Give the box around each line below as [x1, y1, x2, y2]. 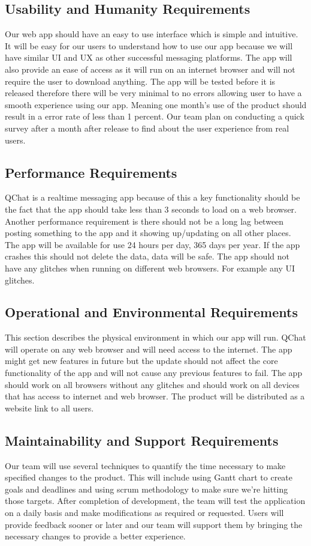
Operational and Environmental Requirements [5, 303, 298, 321]
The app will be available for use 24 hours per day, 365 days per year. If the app [5, 238, 300, 250]
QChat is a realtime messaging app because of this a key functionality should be [5, 191, 300, 204]
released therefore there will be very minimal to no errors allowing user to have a [5, 86, 302, 99]
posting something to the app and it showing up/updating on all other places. [5, 226, 291, 239]
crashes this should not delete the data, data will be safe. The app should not [5, 250, 289, 262]
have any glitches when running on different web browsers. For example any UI [5, 261, 295, 274]
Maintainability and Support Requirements [5, 431, 279, 449]
